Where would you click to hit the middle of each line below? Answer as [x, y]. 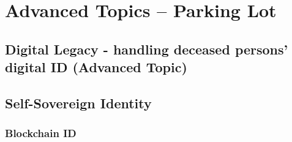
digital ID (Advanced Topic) [96, 67]
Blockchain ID [41, 133]
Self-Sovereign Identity [78, 103]
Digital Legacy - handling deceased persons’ [147, 49]
